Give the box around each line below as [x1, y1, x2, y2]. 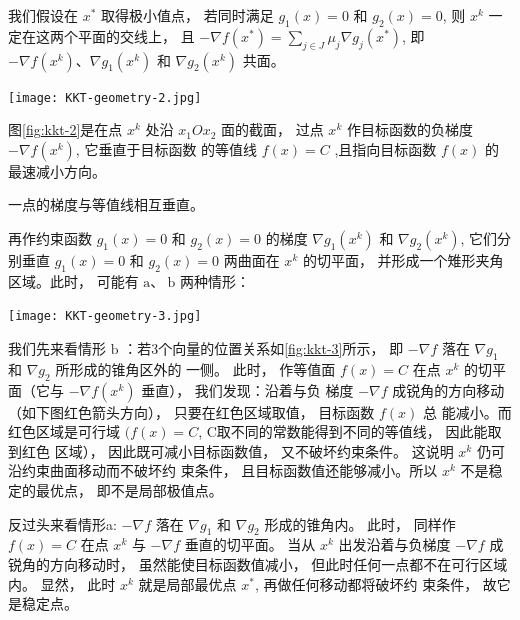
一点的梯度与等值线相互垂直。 [8, 194, 204, 215]
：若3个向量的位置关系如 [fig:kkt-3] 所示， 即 [123, 338, 404, 359]
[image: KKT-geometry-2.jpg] [8, 90, 202, 105]
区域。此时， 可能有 [8, 270, 139, 291]
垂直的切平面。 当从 [184, 534, 316, 555]
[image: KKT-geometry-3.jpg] [8, 309, 202, 324]
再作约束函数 [8, 228, 92, 249]
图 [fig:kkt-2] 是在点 [8, 119, 123, 140]
